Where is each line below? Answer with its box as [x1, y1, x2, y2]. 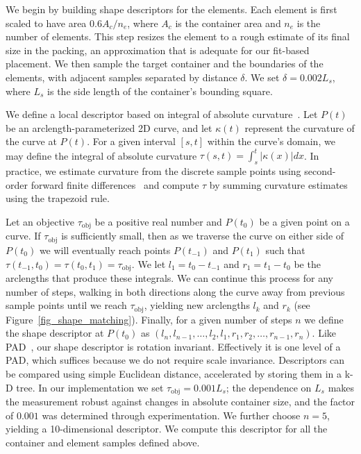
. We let [131, 256, 166, 271]
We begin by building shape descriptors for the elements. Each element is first [6, 2, 337, 16]
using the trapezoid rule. [6, 191, 110, 205]
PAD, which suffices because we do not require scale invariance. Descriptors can [6, 353, 345, 367]
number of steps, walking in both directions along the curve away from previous [6, 284, 345, 299]
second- [304, 164, 336, 178]
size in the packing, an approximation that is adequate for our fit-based [6, 42, 310, 57]
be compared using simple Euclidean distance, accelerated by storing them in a [6, 366, 342, 380]
